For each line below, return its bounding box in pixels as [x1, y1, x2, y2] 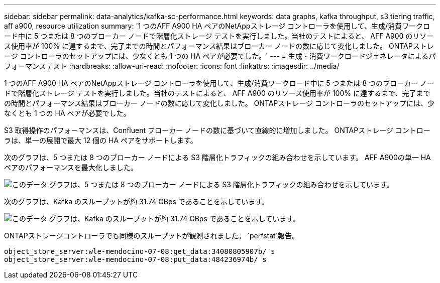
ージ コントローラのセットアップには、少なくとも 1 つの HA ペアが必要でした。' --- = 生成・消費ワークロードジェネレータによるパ [4, 52, 436, 60]
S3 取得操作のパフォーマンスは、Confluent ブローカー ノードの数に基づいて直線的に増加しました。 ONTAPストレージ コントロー [4, 126, 430, 134]
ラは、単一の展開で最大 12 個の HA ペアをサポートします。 [4, 136, 197, 145]
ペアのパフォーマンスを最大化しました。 [4, 163, 138, 172]
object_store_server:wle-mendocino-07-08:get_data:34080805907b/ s [4, 247, 275, 255]
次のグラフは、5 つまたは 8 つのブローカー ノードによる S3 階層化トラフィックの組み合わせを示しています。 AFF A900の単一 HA [4, 153, 431, 162]
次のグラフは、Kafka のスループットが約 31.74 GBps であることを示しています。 [4, 197, 269, 206]
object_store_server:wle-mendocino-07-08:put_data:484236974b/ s [4, 255, 267, 263]
